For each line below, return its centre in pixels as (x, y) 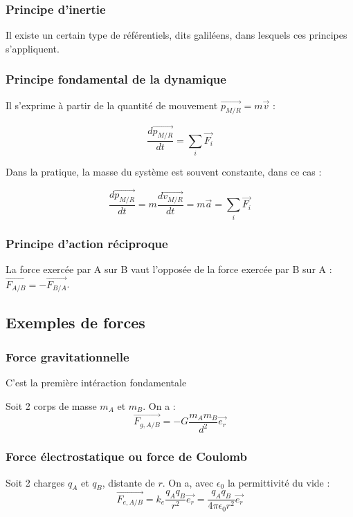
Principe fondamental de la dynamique (116, 79)
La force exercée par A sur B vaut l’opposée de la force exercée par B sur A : (169, 269)
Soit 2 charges (35, 482)
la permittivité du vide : (279, 482)
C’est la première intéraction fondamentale (96, 383)
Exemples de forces (75, 322)
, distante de (128, 482)
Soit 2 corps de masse (51, 405)
